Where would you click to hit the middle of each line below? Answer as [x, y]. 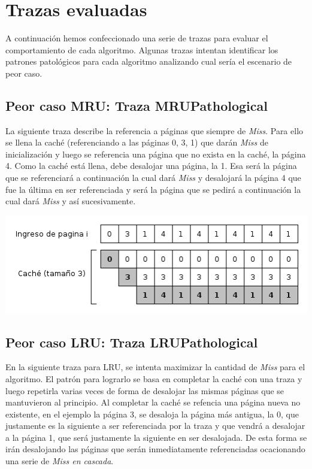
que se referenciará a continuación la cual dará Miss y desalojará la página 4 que [153, 178]
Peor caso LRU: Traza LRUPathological [132, 342]
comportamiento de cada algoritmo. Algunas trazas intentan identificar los [142, 49]
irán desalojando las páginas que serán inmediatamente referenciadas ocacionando [155, 449]
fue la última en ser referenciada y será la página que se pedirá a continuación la [153, 189]
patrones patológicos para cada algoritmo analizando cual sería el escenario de [149, 61]
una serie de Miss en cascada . [60, 461]
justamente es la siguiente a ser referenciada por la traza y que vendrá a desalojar [155, 426]
